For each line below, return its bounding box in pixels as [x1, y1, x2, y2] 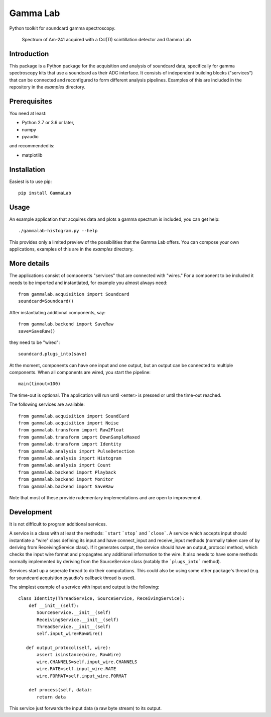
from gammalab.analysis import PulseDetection [18, 448, 135, 454]
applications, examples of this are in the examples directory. [9, 246, 134, 252]
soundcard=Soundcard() [18, 298, 74, 304]
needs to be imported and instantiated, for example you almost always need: [9, 280, 168, 286]
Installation [9, 165, 45, 173]
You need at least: [9, 110, 47, 116]
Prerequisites [9, 97, 52, 106]
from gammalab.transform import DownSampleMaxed [18, 434, 140, 440]
